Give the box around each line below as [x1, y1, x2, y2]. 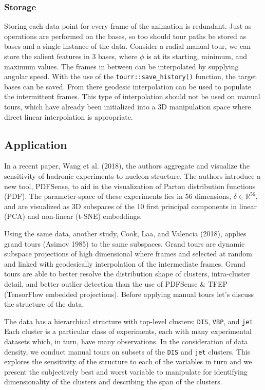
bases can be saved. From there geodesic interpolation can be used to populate [4, 81, 251, 91]
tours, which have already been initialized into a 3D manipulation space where [4, 101, 251, 112]
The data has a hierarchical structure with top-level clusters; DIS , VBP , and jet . [4, 315, 255, 326]
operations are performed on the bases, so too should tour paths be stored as [4, 30, 247, 41]
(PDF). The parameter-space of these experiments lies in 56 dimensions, [4, 191, 232, 201]
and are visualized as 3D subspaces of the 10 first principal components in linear [4, 200, 257, 211]
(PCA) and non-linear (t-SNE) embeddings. [4, 211, 142, 221]
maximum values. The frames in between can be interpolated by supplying [4, 61, 239, 71]
